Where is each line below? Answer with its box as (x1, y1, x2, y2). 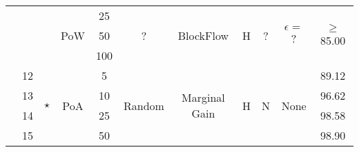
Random (123, 97, 164, 113)
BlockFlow (177, 28, 229, 43)
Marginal (182, 89, 225, 105)
